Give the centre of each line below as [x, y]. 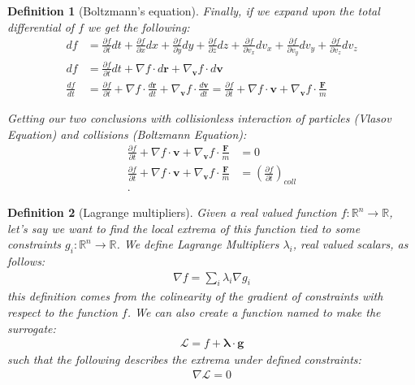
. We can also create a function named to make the [254, 312]
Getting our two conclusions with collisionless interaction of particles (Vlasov [199, 118]
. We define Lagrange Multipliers [198, 244]
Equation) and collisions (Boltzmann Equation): [127, 134]
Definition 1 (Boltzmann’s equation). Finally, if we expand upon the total [194, 11]
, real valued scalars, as [350, 244]
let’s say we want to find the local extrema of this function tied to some [184, 228]
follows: [26, 261]
